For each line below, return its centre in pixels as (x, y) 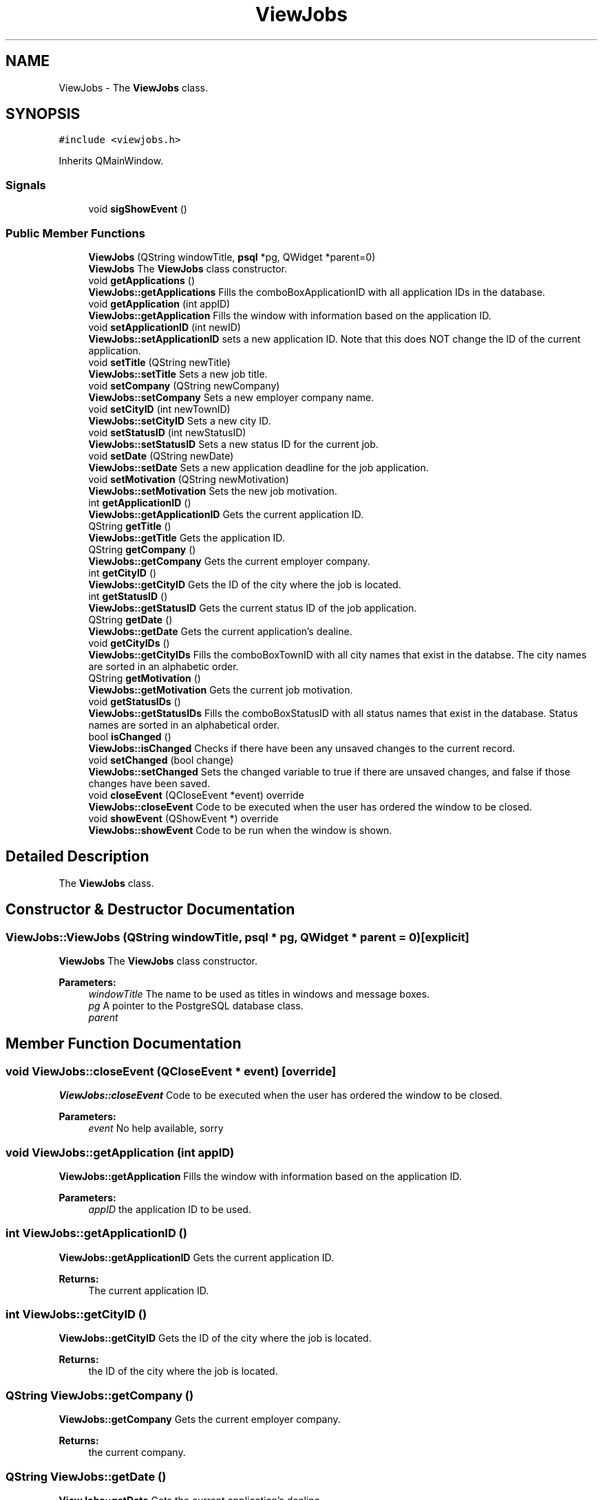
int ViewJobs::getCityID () (76, 1315)
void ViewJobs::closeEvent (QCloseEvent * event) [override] (171, 1071)
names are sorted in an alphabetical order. (184, 725)
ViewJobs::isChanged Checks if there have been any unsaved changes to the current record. (302, 748)
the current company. (137, 1453)
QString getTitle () (130, 526)
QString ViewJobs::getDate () (86, 1476)
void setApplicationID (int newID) (165, 327)
